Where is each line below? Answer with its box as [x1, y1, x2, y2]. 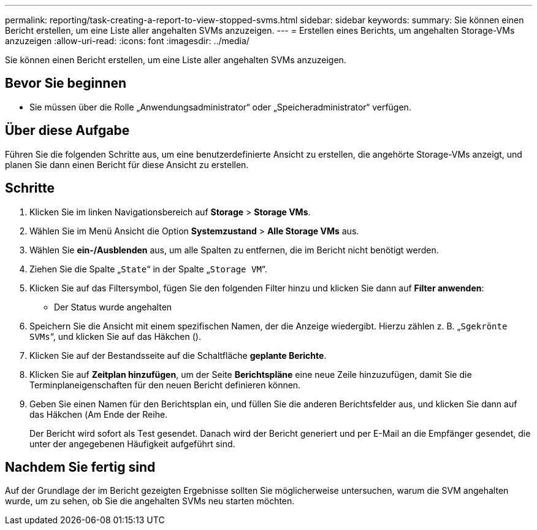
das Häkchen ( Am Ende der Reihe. [29, 409, 168, 420]
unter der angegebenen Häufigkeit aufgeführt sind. [29, 438, 235, 449]
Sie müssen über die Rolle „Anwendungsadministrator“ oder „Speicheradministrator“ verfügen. [29, 101, 411, 112]
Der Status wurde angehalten [54, 301, 172, 312]
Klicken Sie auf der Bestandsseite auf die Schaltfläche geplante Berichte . [29, 350, 327, 361]
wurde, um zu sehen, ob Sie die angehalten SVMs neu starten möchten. [5, 496, 295, 507]
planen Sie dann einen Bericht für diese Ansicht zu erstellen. [5, 159, 249, 170]
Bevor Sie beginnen [5, 75, 127, 91]
